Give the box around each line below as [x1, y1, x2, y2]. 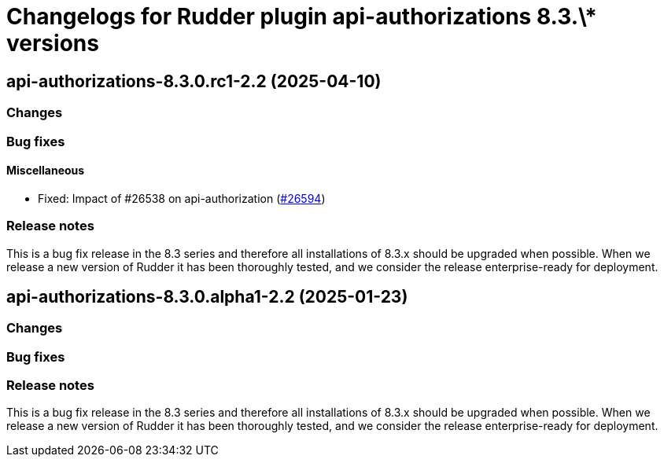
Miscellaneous [6, 164, 85, 178]
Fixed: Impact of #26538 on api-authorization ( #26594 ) [38, 191, 326, 205]
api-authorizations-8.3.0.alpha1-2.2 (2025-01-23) [6, 286, 408, 307]
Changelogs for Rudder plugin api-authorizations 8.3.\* [6, 3, 597, 30]
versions [6, 30, 99, 57]
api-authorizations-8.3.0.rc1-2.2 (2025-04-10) [6, 71, 382, 91]
